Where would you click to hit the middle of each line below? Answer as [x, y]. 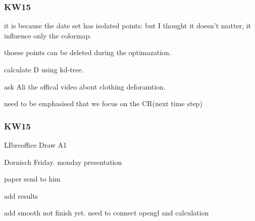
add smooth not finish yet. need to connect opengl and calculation [107, 213]
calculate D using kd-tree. [44, 69]
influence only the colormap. [48, 35]
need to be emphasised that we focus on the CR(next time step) [103, 103]
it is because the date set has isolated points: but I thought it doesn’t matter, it [128, 26]
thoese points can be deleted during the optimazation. [88, 52]
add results [21, 195]
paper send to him [32, 179]
